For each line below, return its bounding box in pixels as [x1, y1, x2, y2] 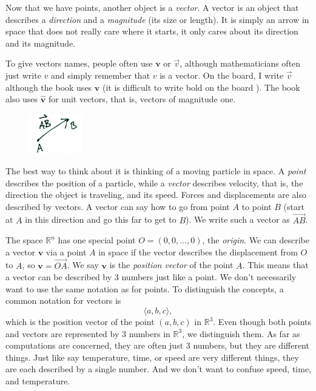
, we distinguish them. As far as [182, 327, 300, 340]
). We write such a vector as [186, 213, 290, 226]
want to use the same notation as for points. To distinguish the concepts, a [5, 282, 284, 295]
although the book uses [5, 80, 92, 93]
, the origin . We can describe [202, 234, 309, 246]
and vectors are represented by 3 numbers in [5, 327, 170, 340]
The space [5, 234, 43, 246]
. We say [67, 258, 99, 271]
